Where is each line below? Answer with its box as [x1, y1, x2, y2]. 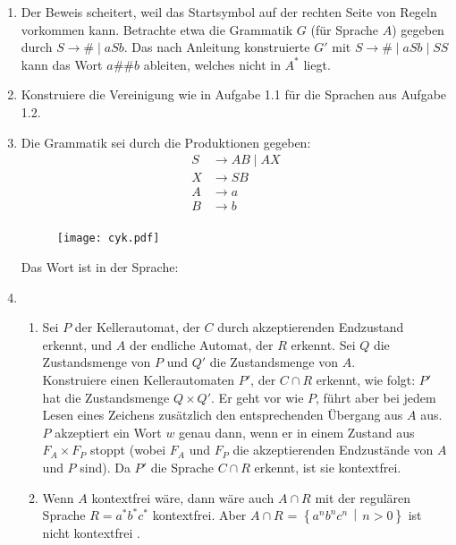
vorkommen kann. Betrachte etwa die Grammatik [21, 20, 293, 38]
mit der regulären [315, 488, 411, 507]
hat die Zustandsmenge [42, 387, 170, 406]
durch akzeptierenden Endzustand [217, 318, 404, 336]
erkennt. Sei [291, 335, 356, 353]
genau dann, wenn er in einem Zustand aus [179, 422, 415, 441]
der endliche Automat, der [129, 335, 274, 353]
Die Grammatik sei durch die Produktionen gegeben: [21, 132, 311, 151]
